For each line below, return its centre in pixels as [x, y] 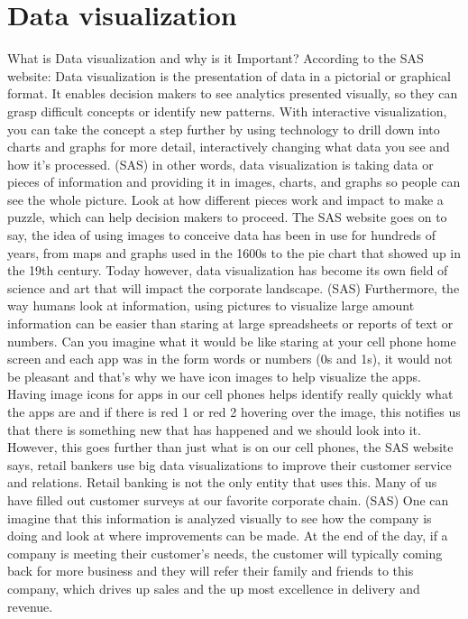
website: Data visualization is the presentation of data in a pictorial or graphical [229, 75]
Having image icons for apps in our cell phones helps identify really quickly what [230, 394]
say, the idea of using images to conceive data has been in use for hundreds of [221, 235]
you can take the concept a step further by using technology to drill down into [224, 129]
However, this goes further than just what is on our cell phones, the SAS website [230, 447]
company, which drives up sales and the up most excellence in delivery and [214, 588]
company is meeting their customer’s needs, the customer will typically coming [225, 553]
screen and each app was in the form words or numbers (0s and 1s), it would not [230, 359]
